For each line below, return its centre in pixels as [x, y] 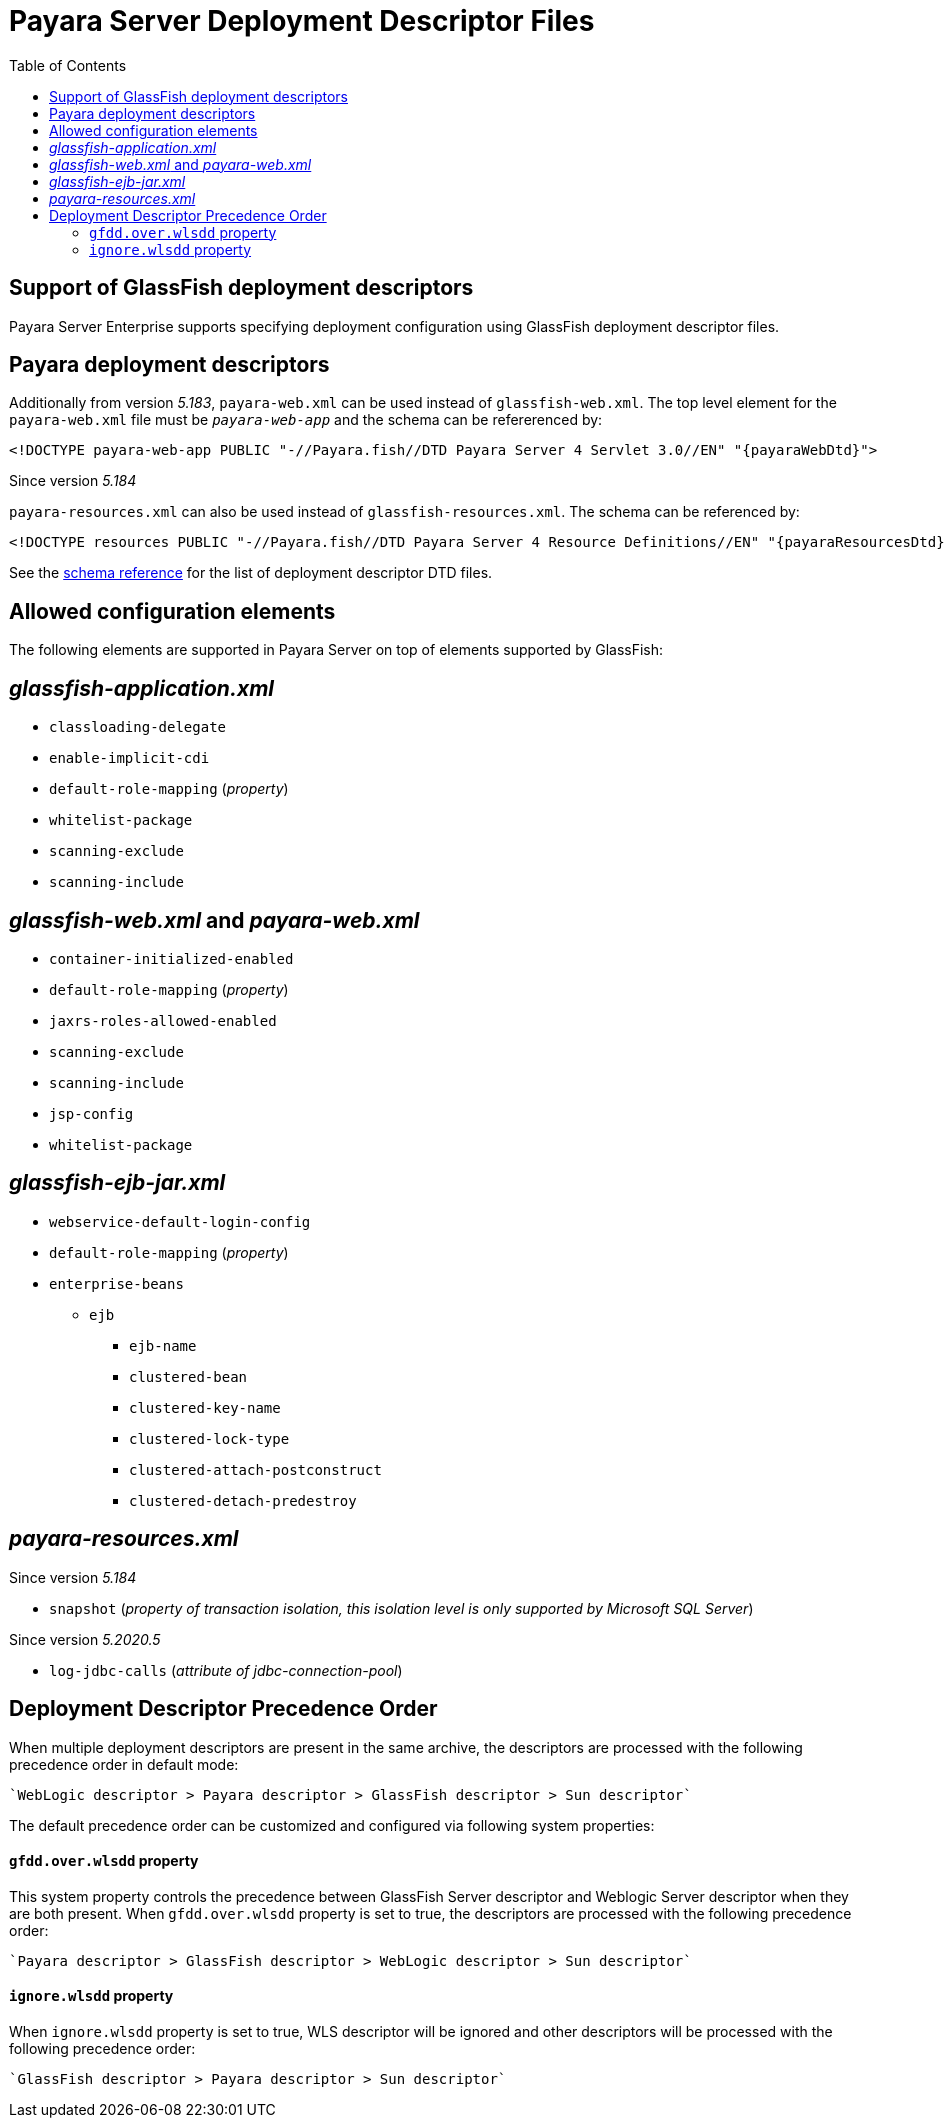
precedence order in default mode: [124, 1764]
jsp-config [91, 1113]
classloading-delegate [138, 727]
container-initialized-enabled [171, 958]
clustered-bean [188, 1376]
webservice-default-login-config [180, 1221]
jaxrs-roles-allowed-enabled [163, 1020]
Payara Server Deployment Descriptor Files [302, 21]
